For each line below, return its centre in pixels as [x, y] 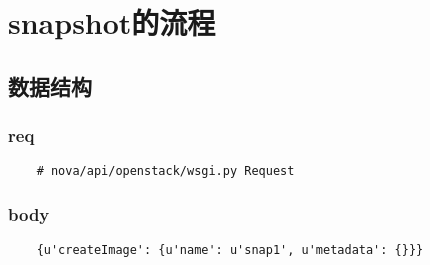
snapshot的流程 [112, 22]
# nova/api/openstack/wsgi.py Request [165, 171]
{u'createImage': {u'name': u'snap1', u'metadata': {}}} [230, 250]
